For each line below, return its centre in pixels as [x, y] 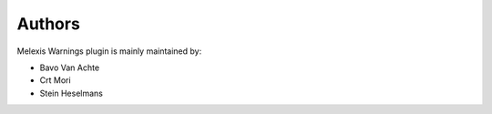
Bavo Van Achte [70, 67]
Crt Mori [56, 80]
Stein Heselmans [72, 93]
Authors [49, 24]
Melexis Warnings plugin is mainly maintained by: [109, 51]
